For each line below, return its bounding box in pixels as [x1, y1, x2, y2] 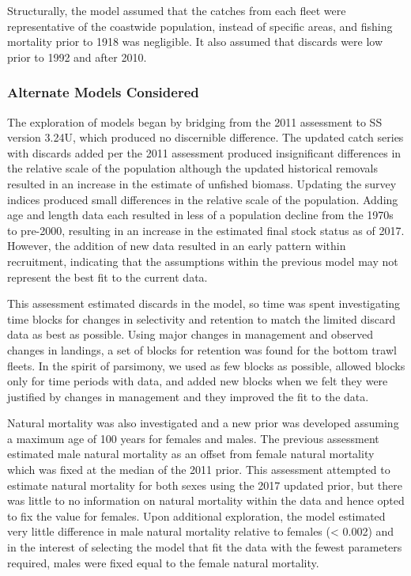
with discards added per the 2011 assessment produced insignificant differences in [7, 144, 402, 161]
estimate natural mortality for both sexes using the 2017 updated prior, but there [7, 476, 402, 493]
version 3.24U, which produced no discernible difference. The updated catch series [7, 129, 404, 146]
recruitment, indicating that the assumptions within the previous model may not [7, 252, 398, 269]
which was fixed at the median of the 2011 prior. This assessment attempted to [7, 461, 390, 478]
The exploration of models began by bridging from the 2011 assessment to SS [7, 113, 383, 130]
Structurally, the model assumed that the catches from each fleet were [7, 2, 346, 18]
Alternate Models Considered [7, 82, 199, 102]
